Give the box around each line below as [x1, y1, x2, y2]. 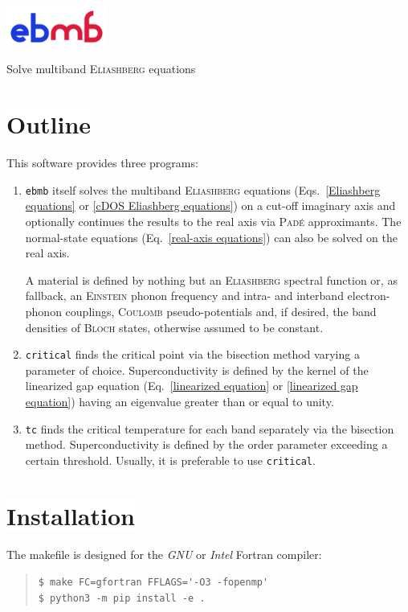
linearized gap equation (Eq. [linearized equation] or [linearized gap [25, 377, 358, 394]
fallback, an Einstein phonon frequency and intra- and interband [25, 287, 344, 304]
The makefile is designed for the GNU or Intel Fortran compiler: [6, 545, 322, 562]
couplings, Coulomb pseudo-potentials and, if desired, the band [65, 303, 377, 319]
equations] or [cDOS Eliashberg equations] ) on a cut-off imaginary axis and [25, 197, 396, 214]
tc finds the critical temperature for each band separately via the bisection [25, 420, 394, 437]
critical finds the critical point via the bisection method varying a [25, 346, 360, 363]
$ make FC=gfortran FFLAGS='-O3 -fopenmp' [38, 577, 269, 589]
